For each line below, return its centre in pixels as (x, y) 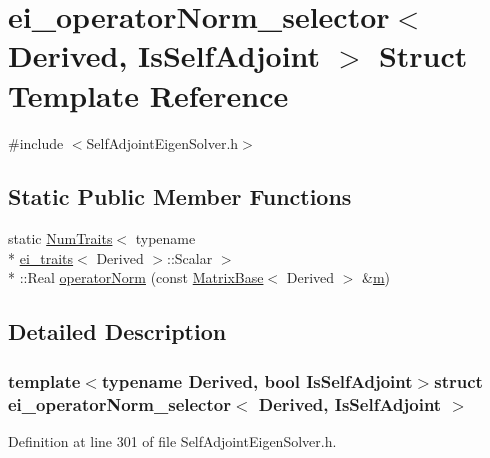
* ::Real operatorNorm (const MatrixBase (136, 277)
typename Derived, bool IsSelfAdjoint (257, 380)
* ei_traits (41, 257)
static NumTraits (60, 238)
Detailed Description (117, 331)
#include (36, 142)
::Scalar (190, 257)
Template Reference (148, 94)
